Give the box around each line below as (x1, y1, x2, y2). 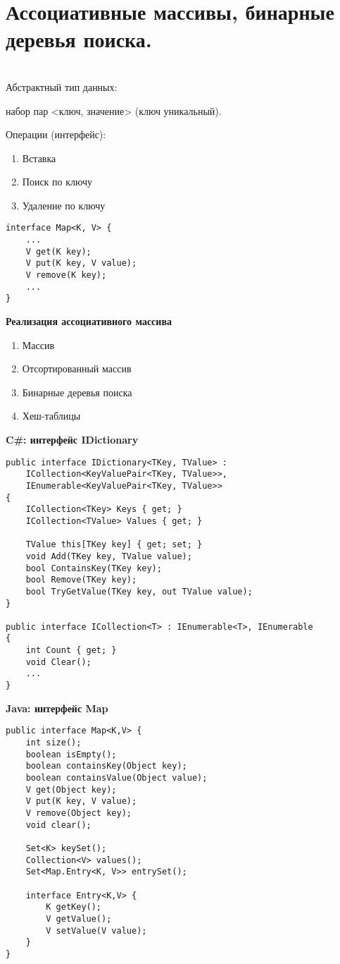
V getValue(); (46, 913, 112, 924)
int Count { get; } (25, 645, 117, 656)
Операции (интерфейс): (6, 127, 106, 142)
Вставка (22, 150, 56, 165)
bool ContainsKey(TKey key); (25, 563, 162, 573)
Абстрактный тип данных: (6, 79, 118, 94)
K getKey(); (46, 902, 102, 913)
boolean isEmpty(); (25, 749, 117, 759)
